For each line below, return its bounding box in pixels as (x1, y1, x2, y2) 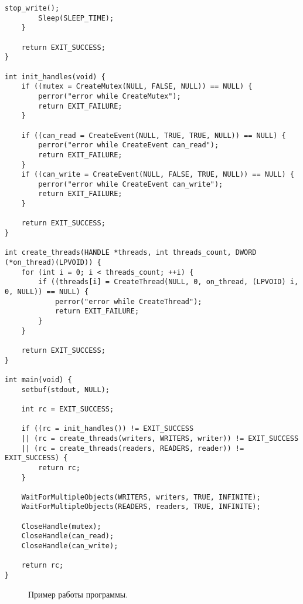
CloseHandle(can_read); (21, 532, 114, 541)
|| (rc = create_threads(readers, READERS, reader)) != (21, 444, 244, 453)
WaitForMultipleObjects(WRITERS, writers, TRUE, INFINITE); (21, 492, 261, 501)
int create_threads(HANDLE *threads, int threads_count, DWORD (5, 248, 257, 257)
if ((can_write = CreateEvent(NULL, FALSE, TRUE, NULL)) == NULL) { (21, 170, 294, 179)
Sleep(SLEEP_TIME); (38, 14, 114, 22)
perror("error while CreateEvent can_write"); (38, 180, 223, 188)
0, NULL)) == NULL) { (5, 288, 89, 296)
